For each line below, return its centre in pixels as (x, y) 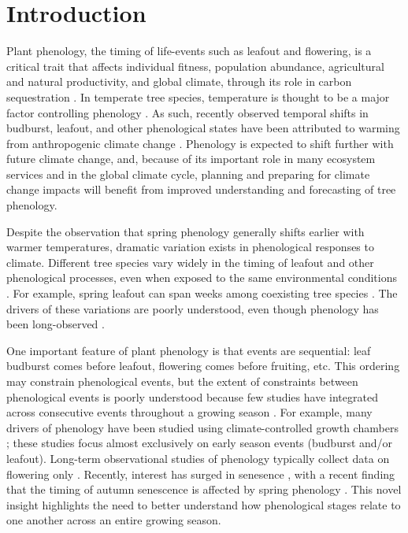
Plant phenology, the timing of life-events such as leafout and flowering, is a (189, 51)
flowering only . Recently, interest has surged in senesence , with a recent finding (201, 474)
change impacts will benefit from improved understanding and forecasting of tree (201, 189)
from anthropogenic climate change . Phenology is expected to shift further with (200, 143)
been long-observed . (56, 324)
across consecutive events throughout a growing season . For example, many (189, 412)
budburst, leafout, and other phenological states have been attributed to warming (203, 128)
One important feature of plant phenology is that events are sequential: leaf (189, 350)
